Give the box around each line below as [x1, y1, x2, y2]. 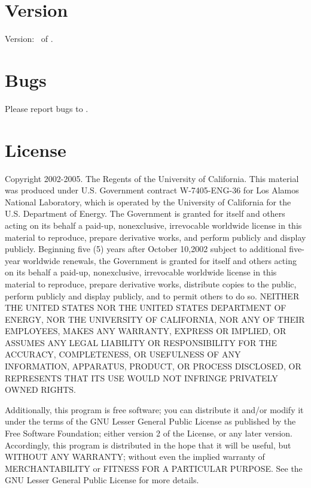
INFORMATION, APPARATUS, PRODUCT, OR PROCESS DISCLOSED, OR [5, 360, 301, 372]
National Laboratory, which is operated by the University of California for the [5, 195, 291, 208]
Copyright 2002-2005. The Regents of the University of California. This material [5, 172, 299, 184]
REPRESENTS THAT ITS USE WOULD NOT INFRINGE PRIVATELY [5, 371, 278, 384]
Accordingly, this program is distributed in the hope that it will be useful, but [5, 438, 291, 451]
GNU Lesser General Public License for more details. [5, 474, 199, 486]
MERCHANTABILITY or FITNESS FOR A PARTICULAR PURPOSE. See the [5, 462, 303, 474]
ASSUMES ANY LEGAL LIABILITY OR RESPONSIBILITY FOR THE [5, 336, 278, 348]
